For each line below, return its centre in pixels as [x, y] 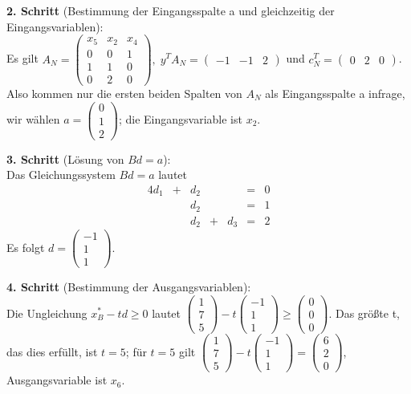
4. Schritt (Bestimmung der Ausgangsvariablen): [129, 287]
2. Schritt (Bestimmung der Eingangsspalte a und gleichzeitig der [171, 10]
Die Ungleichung [47, 313]
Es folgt [26, 247]
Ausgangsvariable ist [57, 380]
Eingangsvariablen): [55, 26]
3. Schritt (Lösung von [65, 158]
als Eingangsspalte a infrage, [335, 93]
